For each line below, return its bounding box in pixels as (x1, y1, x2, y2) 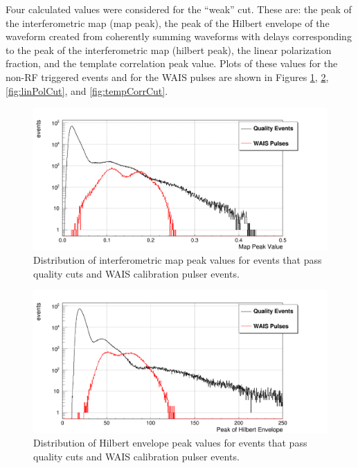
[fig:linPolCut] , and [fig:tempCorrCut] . (6, 83, 168, 98)
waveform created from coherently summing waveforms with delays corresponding (6, 29, 352, 44)
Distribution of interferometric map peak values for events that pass (33, 253, 322, 267)
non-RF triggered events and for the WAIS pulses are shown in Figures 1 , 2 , (6, 69, 329, 84)
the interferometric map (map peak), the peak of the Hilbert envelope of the (6, 15, 330, 30)
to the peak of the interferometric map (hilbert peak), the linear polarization (6, 42, 332, 57)
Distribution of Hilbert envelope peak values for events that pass (33, 435, 307, 450)
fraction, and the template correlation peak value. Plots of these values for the (6, 56, 338, 71)
